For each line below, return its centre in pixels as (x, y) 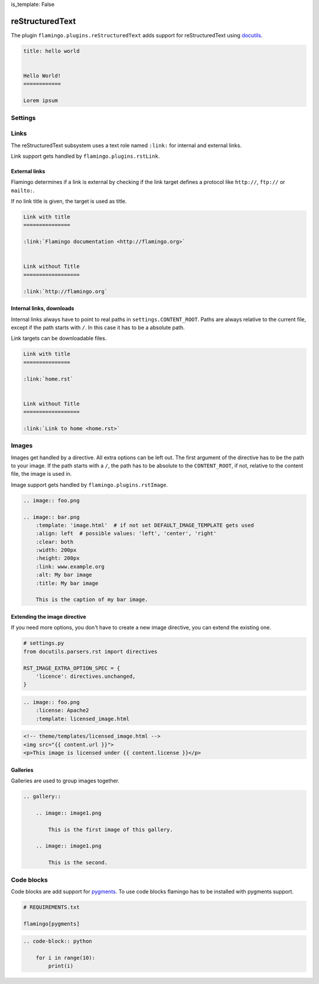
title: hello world (51, 51)
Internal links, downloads (43, 308)
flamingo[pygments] (51, 924)
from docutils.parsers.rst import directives (90, 651)
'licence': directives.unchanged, (86, 676)
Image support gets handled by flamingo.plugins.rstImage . (89, 485)
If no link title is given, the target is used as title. (69, 202)
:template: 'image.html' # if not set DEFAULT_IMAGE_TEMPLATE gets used (145, 525)
